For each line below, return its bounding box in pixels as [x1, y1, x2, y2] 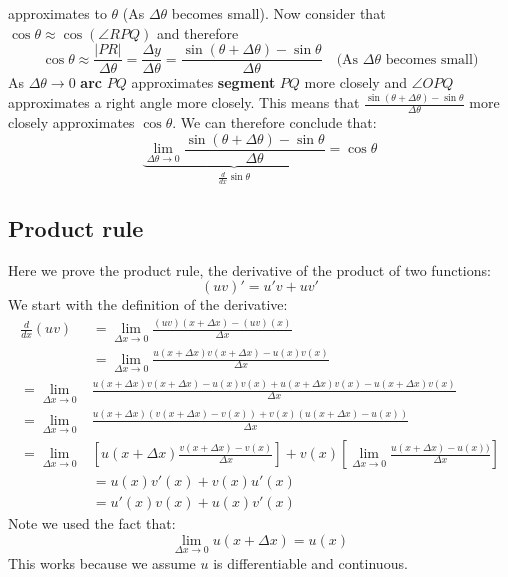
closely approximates [8, 112, 135, 133]
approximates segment [131, 72, 276, 93]
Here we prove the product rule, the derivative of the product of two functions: [8, 259, 491, 280]
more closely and [304, 72, 407, 93]
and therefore [156, 22, 239, 43]
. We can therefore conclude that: [172, 112, 377, 133]
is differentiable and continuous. [213, 552, 408, 573]
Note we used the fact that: [8, 513, 176, 534]
